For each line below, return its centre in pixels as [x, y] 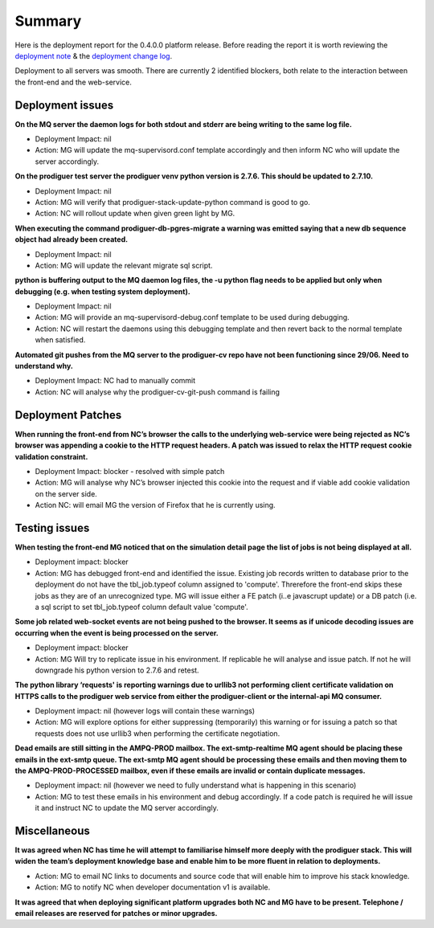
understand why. [44, 366]
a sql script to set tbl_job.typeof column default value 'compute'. [141, 607]
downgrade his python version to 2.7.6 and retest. [117, 670]
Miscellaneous [52, 831]
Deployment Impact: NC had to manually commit [115, 381]
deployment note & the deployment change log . [94, 55]
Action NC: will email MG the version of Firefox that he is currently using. [156, 505]
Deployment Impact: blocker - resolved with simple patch [130, 471]
